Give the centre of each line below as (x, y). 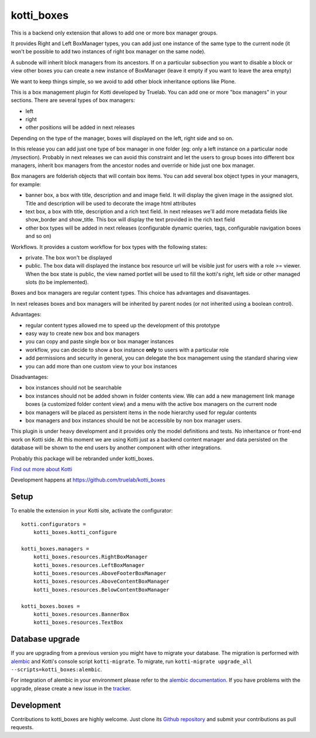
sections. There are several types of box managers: (73, 100)
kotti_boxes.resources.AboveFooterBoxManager (100, 573)
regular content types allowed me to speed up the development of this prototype (123, 325)
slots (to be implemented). (57, 282)
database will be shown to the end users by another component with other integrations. (116, 447)
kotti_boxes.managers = (55, 549)
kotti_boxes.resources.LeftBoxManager (89, 565)
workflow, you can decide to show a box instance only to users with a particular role (127, 350)
